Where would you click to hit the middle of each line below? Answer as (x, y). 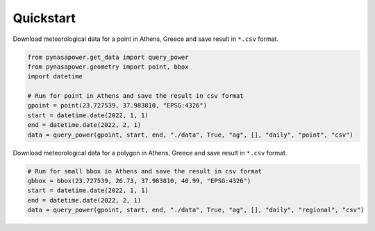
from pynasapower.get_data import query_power (108, 57)
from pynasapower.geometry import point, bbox (108, 67)
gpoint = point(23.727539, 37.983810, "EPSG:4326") (117, 105)
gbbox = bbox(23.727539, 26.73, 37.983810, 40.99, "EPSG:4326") (139, 181)
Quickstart (44, 18)
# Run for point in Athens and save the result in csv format (135, 96)
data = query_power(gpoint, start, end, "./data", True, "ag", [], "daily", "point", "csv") (190, 135)
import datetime (55, 77)
